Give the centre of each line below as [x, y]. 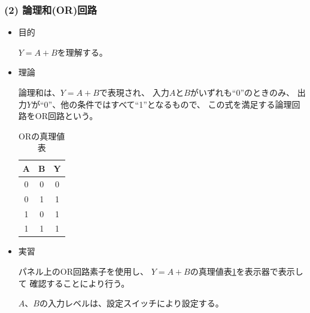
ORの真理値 [42, 136]
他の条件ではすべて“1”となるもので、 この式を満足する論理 [176, 104]
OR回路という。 [66, 116]
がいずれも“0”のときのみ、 [242, 92]
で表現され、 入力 [134, 92]
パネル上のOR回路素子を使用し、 [83, 271]
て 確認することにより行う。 [74, 283]
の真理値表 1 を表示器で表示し [247, 271]
